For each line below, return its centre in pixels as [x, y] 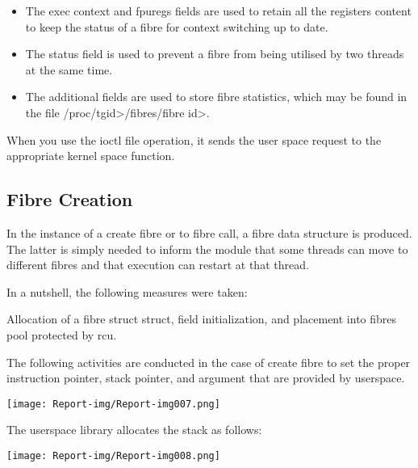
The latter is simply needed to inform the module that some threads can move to [207, 249]
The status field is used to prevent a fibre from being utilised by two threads [215, 54]
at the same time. [69, 69]
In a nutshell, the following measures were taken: [127, 291]
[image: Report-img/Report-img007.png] [113, 404]
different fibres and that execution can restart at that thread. [158, 265]
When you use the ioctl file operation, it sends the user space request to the [194, 139]
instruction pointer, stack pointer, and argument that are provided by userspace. [206, 378]
